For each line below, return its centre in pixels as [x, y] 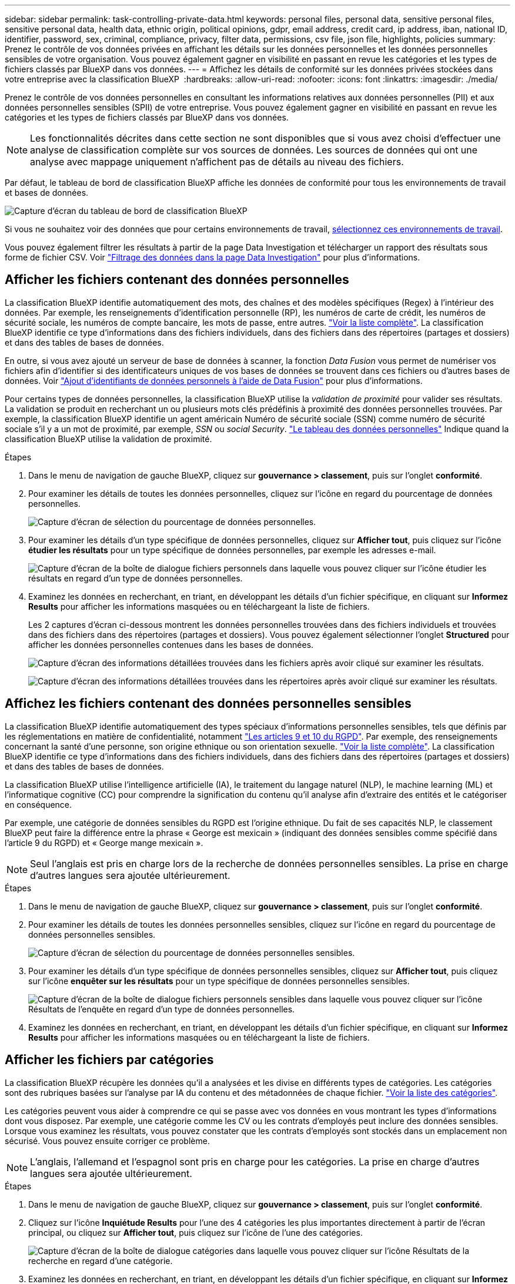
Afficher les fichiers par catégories [109, 1060]
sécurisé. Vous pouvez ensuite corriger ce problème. [107, 1141]
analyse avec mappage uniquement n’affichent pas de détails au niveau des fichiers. [217, 162]
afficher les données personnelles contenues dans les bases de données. [171, 644]
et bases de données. [47, 193]
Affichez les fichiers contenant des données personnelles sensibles [208, 704]
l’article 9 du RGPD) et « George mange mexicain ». [104, 842]
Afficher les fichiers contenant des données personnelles [177, 280]
